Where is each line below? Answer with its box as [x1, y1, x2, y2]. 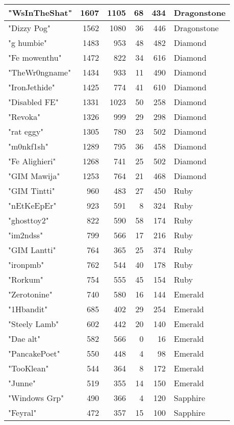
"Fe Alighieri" [8, 155, 56, 167]
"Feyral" [8, 407, 37, 418]
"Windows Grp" [8, 392, 64, 404]
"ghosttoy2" [8, 214, 49, 226]
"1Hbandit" [8, 303, 48, 315]
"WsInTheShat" [8, 7, 72, 18]
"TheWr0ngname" [8, 66, 71, 78]
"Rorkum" [8, 273, 43, 285]
